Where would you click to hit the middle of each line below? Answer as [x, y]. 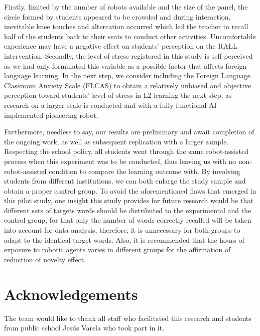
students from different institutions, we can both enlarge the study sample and [125, 181]
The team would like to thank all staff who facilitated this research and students [128, 318]
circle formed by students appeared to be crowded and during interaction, [117, 16]
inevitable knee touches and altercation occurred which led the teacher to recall [126, 26]
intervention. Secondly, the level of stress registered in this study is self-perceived [128, 55]
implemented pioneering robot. [51, 115]
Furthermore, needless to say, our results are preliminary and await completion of [129, 132]
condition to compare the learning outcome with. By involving [145, 171]
